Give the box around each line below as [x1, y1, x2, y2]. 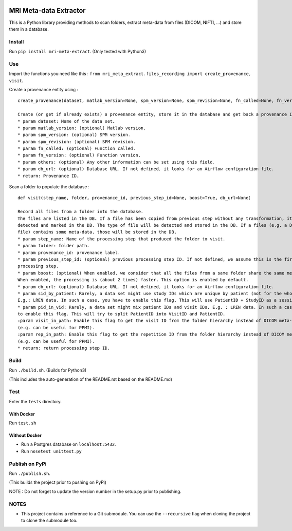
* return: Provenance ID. [18, 173, 80, 178]
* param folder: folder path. [18, 243, 90, 249]
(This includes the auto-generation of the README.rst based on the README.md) [9, 376, 173, 382]
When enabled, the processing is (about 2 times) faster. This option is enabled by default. [18, 277, 249, 283]
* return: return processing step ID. [18, 345, 110, 351]
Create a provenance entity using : [9, 86, 78, 92]
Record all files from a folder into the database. [18, 209, 144, 215]
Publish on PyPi [9, 460, 47, 467]
